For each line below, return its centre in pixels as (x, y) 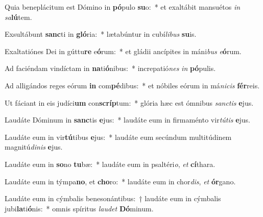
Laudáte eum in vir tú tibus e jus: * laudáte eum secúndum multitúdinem (118, 137)
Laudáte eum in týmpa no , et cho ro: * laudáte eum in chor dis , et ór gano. (120, 181)
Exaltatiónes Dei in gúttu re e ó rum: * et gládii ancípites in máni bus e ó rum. (123, 51)
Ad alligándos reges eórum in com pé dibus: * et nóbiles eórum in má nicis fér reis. (132, 85)
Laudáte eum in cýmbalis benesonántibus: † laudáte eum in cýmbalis (113, 198)
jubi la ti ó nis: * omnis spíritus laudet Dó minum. (79, 208)
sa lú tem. (18, 17)
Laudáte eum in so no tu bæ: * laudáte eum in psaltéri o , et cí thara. (110, 164)
